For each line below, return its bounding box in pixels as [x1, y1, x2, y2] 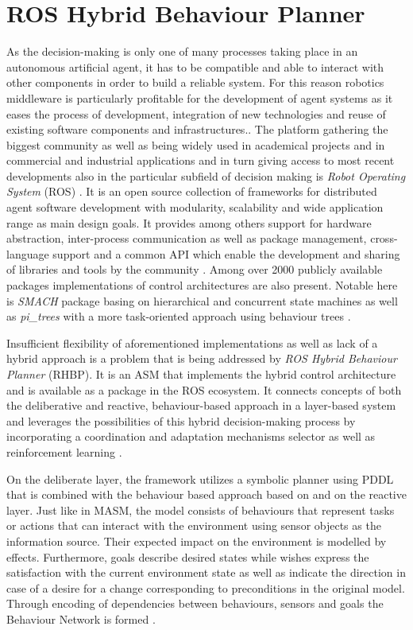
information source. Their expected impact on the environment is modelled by [6, 532, 387, 549]
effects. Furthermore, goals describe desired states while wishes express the [6, 548, 369, 565]
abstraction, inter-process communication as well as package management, [6, 230, 367, 247]
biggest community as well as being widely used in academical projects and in [6, 136, 385, 153]
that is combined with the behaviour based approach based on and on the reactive [6, 486, 407, 503]
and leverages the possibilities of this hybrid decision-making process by [6, 412, 356, 429]
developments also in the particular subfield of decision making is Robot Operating [6, 167, 406, 184]
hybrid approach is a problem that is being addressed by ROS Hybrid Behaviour [6, 350, 397, 367]
